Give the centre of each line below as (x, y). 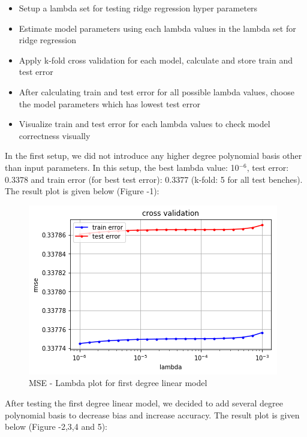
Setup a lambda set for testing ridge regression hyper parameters (138, 8)
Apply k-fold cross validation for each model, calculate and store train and (156, 60)
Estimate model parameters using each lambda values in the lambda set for (157, 28)
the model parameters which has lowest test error (110, 103)
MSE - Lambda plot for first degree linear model (118, 383)
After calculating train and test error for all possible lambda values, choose (156, 91)
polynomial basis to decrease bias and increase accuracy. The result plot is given (152, 415)
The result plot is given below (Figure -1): (82, 191)
